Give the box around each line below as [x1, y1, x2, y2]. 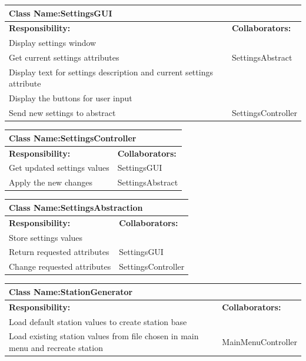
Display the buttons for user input [9, 92, 132, 104]
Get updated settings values [9, 161, 109, 174]
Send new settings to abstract [9, 107, 116, 119]
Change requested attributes [9, 260, 111, 273]
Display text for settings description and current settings [9, 65, 213, 78]
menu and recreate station [9, 341, 103, 353]
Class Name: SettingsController [9, 131, 137, 144]
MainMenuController [222, 336, 297, 348]
